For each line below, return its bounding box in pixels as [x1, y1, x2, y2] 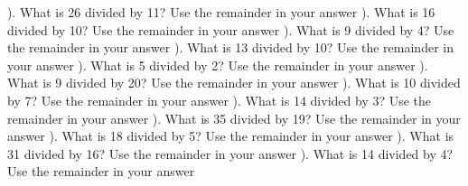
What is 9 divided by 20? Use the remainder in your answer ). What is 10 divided [7, 73, 461, 92]
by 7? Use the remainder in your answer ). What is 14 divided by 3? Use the [7, 90, 432, 109]
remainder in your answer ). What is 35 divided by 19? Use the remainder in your [7, 108, 461, 127]
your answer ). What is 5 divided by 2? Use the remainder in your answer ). [7, 55, 428, 74]
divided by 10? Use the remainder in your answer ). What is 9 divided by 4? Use [7, 20, 454, 39]
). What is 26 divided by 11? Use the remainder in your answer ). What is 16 [7, 3, 435, 21]
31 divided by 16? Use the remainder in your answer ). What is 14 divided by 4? [7, 144, 454, 163]
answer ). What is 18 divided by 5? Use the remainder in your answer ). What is [7, 126, 454, 145]
